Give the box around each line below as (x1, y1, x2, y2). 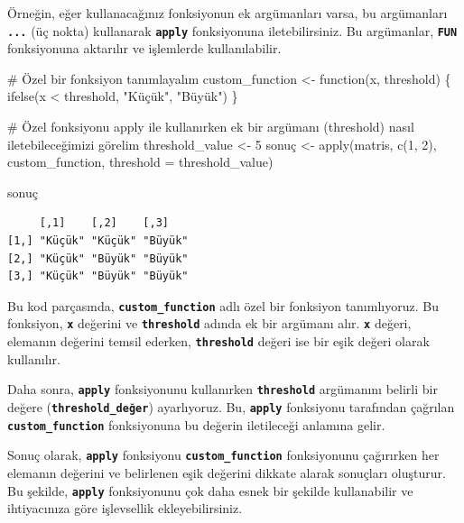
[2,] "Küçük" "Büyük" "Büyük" (7, 252, 189, 265)
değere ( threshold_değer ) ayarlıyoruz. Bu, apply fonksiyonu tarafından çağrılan (7, 398, 455, 416)
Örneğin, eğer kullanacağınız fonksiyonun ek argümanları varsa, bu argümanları (7, 4, 448, 22)
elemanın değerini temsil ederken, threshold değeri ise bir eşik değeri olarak (7, 332, 430, 351)
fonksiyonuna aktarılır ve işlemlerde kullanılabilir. (7, 39, 282, 58)
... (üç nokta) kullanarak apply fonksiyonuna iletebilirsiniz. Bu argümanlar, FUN (7, 21, 458, 40)
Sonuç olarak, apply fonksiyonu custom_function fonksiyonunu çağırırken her (7, 445, 440, 464)
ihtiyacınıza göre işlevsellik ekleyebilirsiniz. (7, 499, 243, 518)
